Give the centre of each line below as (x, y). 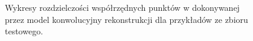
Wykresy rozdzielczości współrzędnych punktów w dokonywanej (122, 7)
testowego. (24, 31)
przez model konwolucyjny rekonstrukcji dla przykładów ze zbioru (126, 19)
